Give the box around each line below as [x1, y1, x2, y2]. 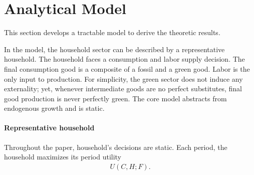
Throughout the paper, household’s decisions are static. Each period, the [4, 141, 227, 152]
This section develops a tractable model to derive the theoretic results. [4, 27, 220, 38]
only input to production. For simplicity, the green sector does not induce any [4, 73, 243, 84]
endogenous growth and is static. [4, 103, 105, 113]
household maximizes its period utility [4, 151, 122, 162]
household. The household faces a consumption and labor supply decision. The [4, 54, 245, 64]
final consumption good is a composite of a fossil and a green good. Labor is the [4, 63, 250, 74]
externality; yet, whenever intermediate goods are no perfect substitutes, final [4, 83, 242, 94]
